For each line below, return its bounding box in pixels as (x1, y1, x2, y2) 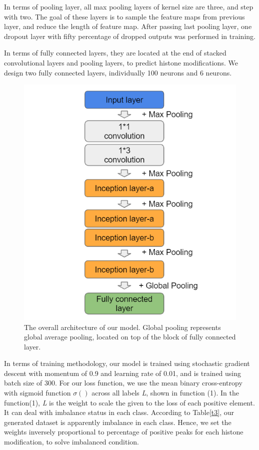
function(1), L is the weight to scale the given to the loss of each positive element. (4, 397, 255, 407)
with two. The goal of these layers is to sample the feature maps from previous (4, 11, 245, 21)
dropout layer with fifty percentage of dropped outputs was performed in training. (4, 30, 255, 41)
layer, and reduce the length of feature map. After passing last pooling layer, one (4, 21, 252, 31)
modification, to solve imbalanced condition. (4, 436, 139, 447)
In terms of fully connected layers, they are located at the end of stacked (4, 47, 226, 58)
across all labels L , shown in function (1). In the (91, 387, 239, 398)
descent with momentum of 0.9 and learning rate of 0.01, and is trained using (4, 367, 241, 378)
